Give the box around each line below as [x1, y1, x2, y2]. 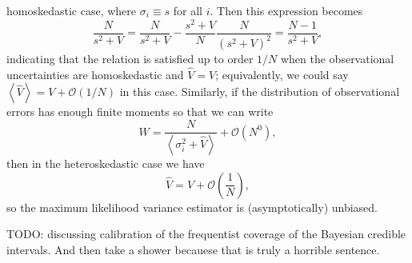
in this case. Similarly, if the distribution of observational [119, 83, 400, 100]
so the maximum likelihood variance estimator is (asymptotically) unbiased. [6, 198, 378, 215]
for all [173, 2, 202, 18]
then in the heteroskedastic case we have [6, 154, 205, 171]
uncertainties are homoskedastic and [6, 66, 184, 82]
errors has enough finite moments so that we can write [6, 103, 274, 120]
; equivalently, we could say [215, 66, 349, 82]
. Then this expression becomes [210, 2, 363, 18]
